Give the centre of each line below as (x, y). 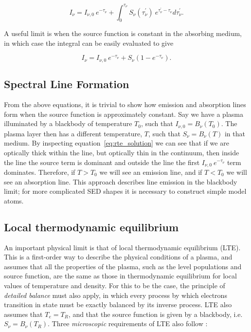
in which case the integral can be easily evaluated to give (89, 43)
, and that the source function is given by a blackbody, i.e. (155, 314)
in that (235, 133)
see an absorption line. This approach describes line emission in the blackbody (121, 181)
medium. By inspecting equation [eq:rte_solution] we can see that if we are (117, 143)
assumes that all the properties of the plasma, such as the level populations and (123, 266)
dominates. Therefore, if (40, 172)
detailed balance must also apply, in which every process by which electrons (116, 295)
